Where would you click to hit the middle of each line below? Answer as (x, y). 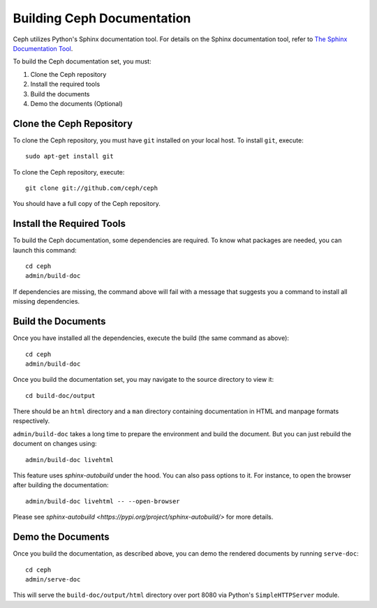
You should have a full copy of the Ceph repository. (87, 204)
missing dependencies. (46, 302)
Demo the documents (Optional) (76, 103)
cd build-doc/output (60, 395)
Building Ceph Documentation (102, 18)
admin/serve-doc (53, 579)
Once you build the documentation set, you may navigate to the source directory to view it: (143, 380)
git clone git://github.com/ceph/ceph (92, 188)
